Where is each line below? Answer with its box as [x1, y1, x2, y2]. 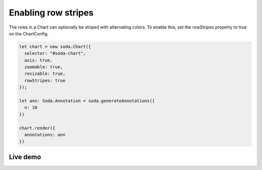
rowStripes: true [24, 77, 65, 83]
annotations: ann [24, 132, 65, 138]
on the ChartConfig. [9, 31, 49, 36]
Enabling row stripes [9, 7, 94, 18]
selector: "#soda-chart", [24, 51, 86, 56]
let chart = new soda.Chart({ [19, 44, 91, 49]
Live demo [9, 153, 41, 161]
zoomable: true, [24, 64, 63, 70]
